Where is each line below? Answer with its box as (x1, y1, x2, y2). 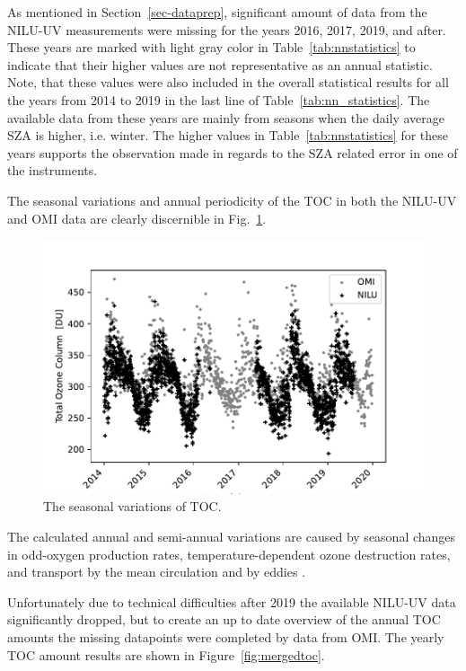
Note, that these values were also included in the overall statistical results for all (7, 73, 449, 92)
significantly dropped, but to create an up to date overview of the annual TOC (7, 610, 441, 629)
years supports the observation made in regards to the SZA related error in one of (7, 143, 458, 162)
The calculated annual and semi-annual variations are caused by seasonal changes (7, 526, 456, 545)
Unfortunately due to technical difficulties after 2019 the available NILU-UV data (7, 592, 456, 611)
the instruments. (7, 161, 98, 180)
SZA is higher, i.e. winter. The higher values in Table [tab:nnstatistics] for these (7, 126, 449, 145)
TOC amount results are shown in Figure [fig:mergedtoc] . (7, 645, 325, 664)
